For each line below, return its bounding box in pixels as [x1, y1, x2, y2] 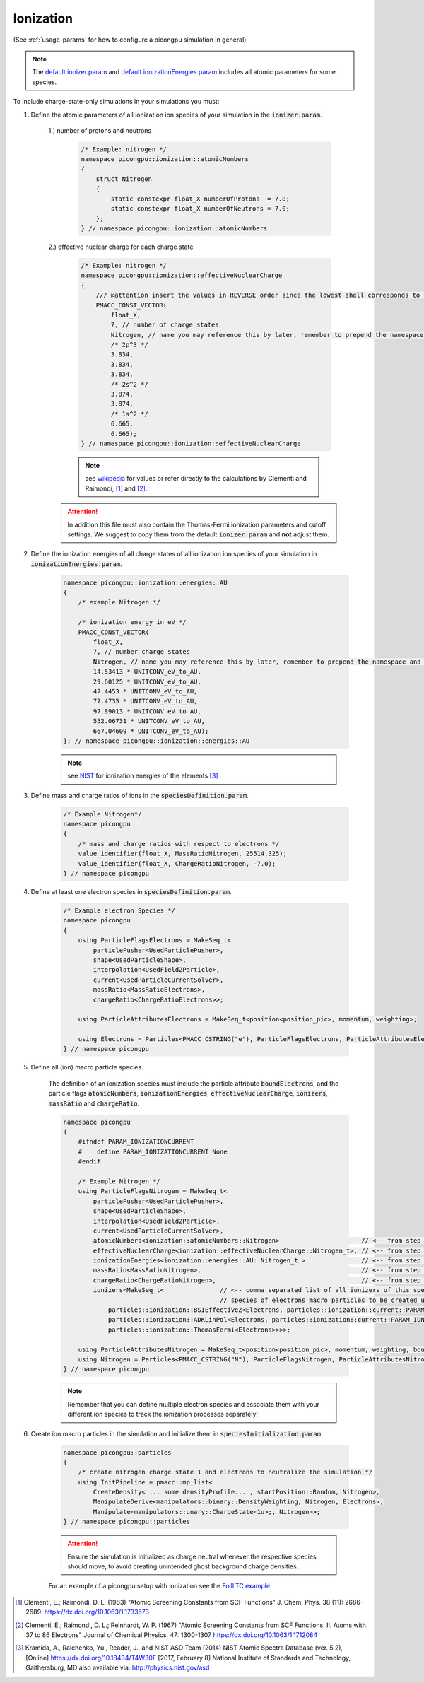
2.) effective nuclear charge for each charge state [48, 242, 194, 251]
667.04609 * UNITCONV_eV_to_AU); [93, 727, 209, 735]
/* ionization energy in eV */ [78, 618, 187, 626]
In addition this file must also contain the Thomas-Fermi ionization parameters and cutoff [67, 520, 326, 529]
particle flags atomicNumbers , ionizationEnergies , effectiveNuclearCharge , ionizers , [48, 1089, 329, 1098]
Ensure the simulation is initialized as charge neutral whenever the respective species [67, 1552, 317, 1561]
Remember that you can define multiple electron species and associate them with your [67, 1400, 319, 1408]
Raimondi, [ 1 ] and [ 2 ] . [85, 484, 148, 493]
